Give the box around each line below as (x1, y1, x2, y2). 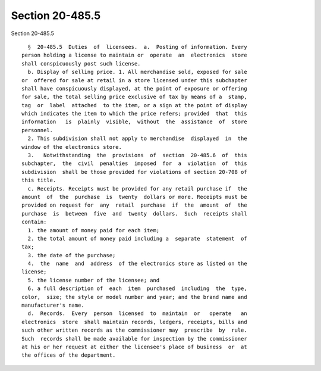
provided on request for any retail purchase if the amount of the (21, 202, 247, 208)
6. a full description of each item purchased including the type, (27, 285, 247, 292)
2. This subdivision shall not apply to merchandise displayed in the (27, 135, 247, 142)
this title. (21, 177, 56, 184)
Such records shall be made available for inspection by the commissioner (21, 335, 247, 342)
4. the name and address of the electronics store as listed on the (27, 260, 247, 267)
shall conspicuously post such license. (21, 60, 141, 67)
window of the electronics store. (21, 144, 122, 150)
